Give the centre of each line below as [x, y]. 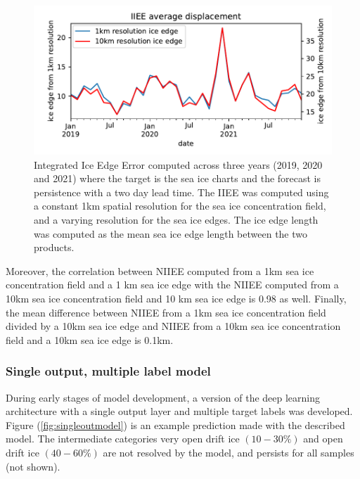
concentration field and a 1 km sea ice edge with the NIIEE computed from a [172, 285]
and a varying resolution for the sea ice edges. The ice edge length [176, 219]
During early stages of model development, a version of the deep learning [163, 397]
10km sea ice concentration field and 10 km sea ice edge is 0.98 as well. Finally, [176, 298]
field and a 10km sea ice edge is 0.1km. [90, 339]
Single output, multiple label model [108, 371]
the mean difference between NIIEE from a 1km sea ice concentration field [166, 312]
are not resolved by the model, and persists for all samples [229, 452]
